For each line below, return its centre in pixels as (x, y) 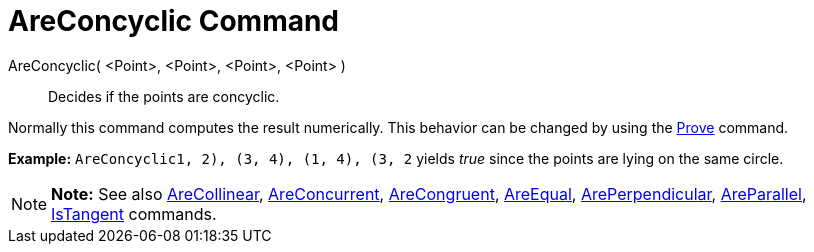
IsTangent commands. (134, 213)
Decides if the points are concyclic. (164, 96)
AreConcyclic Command (174, 21)
